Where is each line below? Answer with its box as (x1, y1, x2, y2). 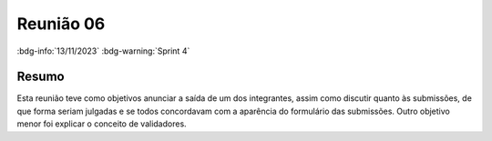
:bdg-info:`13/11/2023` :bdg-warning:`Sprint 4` (16, 45, 190, 56)
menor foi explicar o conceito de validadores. (16, 118, 187, 129)
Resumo (16, 69, 65, 85)
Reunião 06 (16, 14, 106, 34)
